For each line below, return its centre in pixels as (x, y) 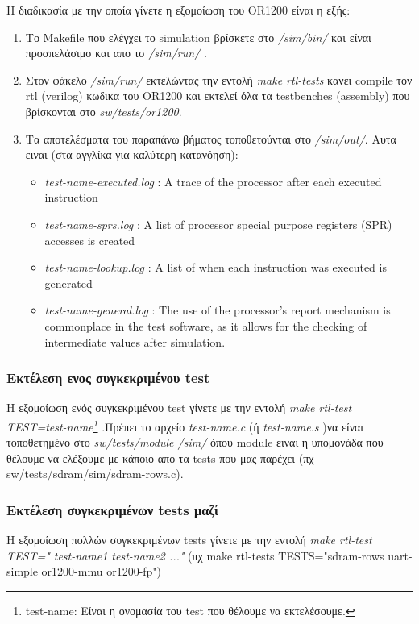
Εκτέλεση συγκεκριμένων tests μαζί (113, 509)
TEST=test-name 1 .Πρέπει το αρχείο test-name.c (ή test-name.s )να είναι (185, 425)
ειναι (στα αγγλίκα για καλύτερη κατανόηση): (132, 154)
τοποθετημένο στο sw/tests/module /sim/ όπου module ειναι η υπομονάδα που (195, 442)
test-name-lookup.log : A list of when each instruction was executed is (216, 267)
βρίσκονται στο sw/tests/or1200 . (104, 111)
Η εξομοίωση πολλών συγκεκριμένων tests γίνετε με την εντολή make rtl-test (189, 540)
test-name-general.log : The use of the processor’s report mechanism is (218, 310)
